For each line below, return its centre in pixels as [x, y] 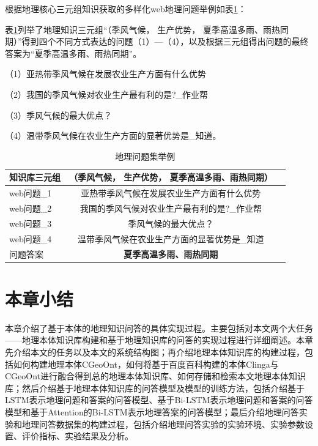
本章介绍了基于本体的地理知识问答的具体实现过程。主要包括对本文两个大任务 [159, 328]
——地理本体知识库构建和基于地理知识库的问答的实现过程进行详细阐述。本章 [159, 340]
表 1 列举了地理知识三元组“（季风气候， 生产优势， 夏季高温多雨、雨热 [142, 29]
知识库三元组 [35, 177]
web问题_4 [31, 238]
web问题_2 [31, 208]
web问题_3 [31, 223]
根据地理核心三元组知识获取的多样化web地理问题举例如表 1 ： [126, 9]
